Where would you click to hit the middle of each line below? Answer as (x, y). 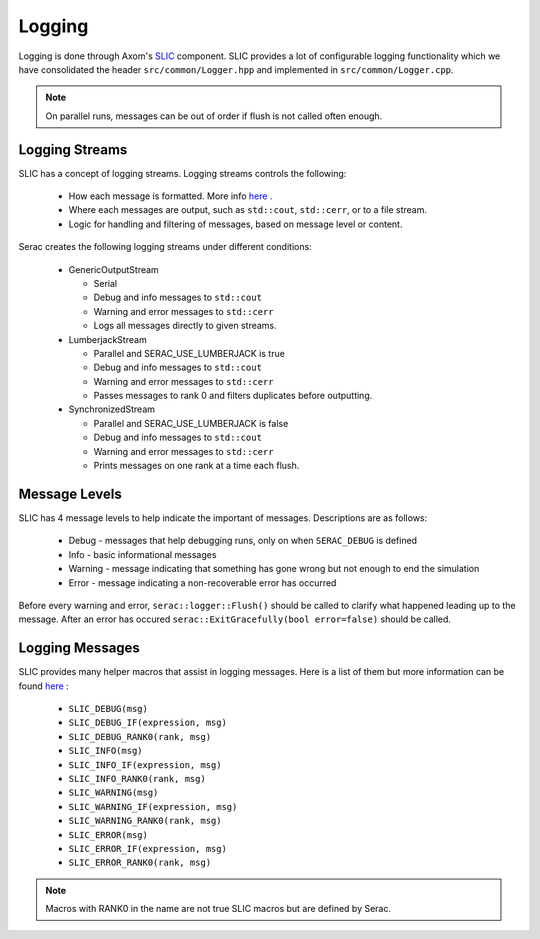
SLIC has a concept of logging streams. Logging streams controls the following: (182, 173)
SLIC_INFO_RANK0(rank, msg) (137, 778)
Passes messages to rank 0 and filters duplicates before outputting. (233, 396)
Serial (105, 283)
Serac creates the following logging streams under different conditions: (165, 247)
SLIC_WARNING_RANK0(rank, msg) (145, 821)
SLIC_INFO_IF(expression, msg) (145, 764)
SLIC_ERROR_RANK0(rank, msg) (140, 863)
